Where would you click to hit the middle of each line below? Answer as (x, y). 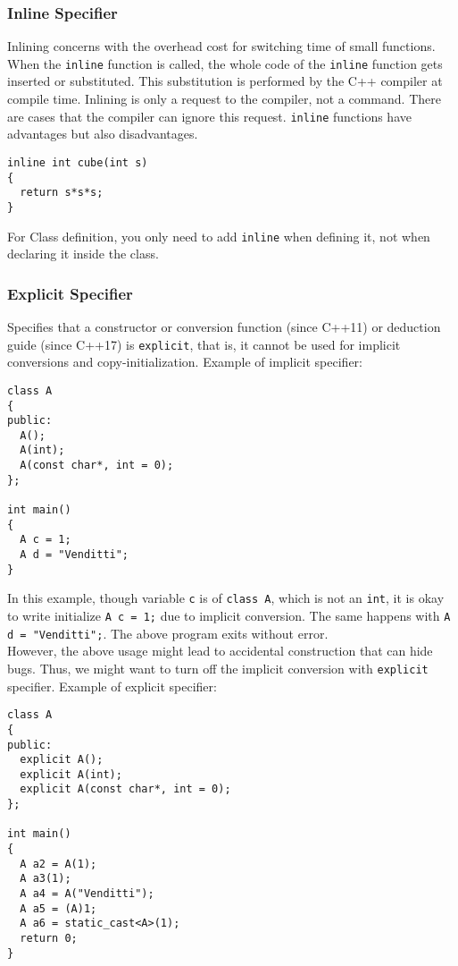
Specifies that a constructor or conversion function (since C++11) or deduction (224, 326)
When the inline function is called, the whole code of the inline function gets (225, 63)
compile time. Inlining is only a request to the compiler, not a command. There (224, 99)
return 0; (49, 939)
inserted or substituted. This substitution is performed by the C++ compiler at (225, 81)
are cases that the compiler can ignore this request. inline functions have (209, 116)
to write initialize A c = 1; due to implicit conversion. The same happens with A (229, 616)
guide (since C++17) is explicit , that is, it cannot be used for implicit (204, 344)
